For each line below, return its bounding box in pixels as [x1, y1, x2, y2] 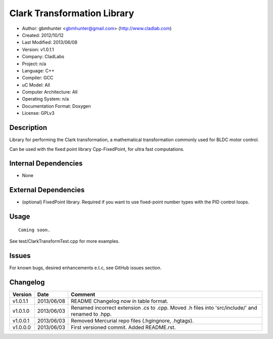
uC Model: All [22, 81, 51, 88]
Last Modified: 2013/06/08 [22, 39, 78, 46]
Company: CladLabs [22, 54, 65, 60]
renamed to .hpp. [71, 310, 112, 317]
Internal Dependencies [9, 159, 83, 168]
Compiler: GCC [22, 75, 54, 81]
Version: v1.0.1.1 [22, 46, 54, 53]
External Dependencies [9, 186, 85, 194]
